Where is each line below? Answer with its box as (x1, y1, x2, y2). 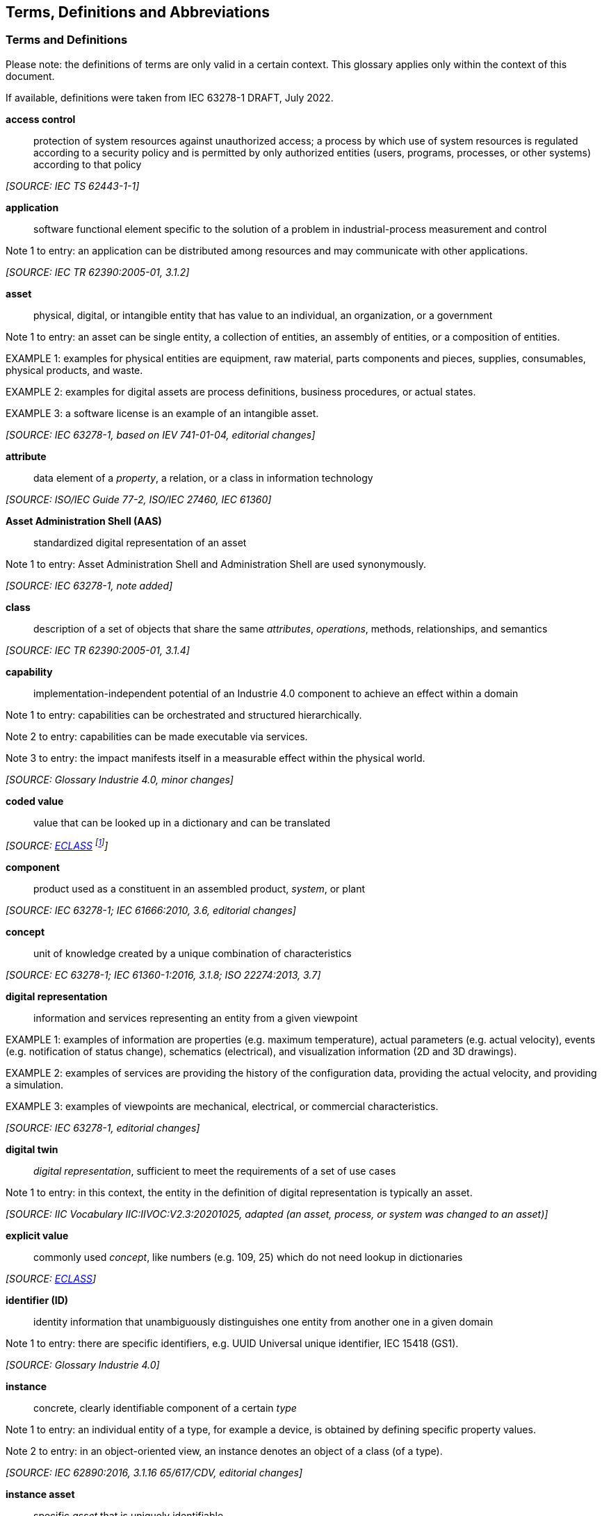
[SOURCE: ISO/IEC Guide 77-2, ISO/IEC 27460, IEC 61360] (6, 493, 272, 505)
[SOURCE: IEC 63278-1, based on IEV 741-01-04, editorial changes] (6, 428, 316, 441)
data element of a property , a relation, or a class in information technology (33, 471, 373, 484)
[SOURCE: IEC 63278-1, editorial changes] (6, 1122, 200, 1134)
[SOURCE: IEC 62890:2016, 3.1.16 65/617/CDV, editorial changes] (6, 1467, 303, 1479)
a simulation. (6, 1079, 64, 1091)
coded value (6, 794, 64, 807)
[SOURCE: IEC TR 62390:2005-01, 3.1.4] (6, 644, 190, 656)
